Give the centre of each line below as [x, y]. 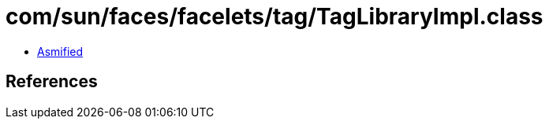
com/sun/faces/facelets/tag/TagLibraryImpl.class [274, 17]
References [52, 82]
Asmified [60, 51]
